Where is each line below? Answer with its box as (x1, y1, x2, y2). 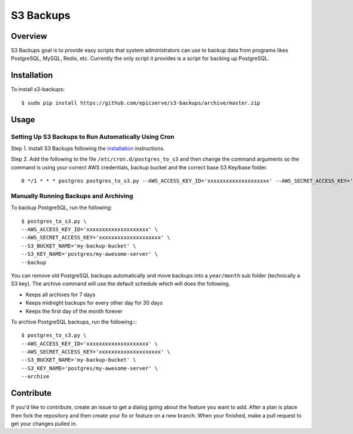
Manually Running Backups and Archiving (11, 192, 134, 200)
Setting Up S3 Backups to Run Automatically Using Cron (11, 132, 175, 141)
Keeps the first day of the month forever (25, 308, 123, 315)
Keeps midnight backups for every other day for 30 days (25, 299, 163, 306)
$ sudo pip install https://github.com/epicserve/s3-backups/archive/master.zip (21, 99, 261, 106)
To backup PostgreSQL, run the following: (11, 204, 112, 211)
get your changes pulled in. (11, 420, 78, 427)
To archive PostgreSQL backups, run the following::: (11, 318, 138, 325)
